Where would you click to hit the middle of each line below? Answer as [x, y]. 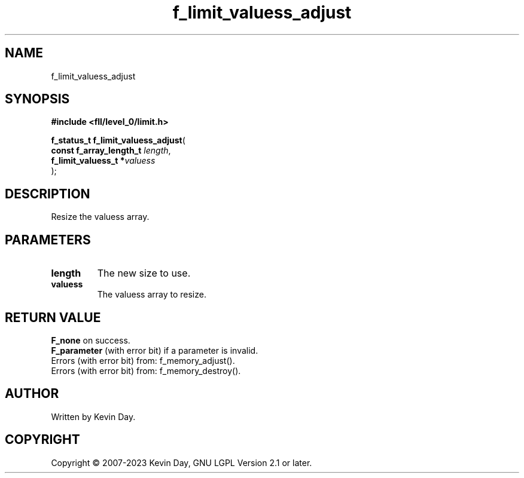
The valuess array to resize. [152, 295]
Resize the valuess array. [100, 217]
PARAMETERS [48, 240]
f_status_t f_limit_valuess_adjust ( [118, 140]
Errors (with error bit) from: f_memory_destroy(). [146, 370]
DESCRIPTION [48, 194]
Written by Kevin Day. [93, 416]
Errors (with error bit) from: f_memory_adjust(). [143, 360]
